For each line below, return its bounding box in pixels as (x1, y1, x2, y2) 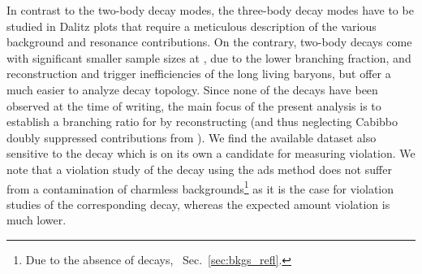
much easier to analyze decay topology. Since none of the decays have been (6, 80, 378, 98)
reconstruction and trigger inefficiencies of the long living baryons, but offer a (6, 65, 391, 82)
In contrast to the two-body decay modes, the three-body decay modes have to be (6, 2, 414, 18)
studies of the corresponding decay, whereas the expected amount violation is (6, 195, 390, 212)
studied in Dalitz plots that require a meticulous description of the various (6, 17, 377, 34)
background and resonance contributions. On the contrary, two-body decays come (6, 33, 412, 50)
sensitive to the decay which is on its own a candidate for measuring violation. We (6, 145, 416, 162)
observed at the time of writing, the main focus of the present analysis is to (6, 97, 381, 114)
